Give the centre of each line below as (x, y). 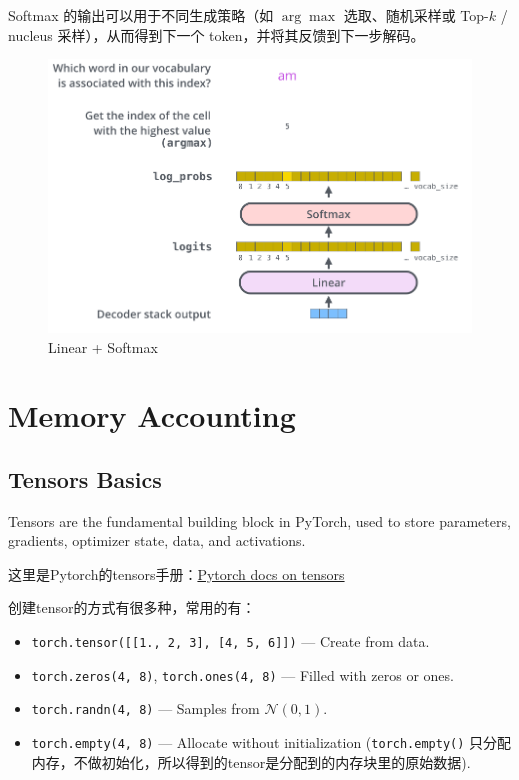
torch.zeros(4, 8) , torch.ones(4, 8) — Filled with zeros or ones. (242, 674)
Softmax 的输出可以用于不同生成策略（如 (141, 15)
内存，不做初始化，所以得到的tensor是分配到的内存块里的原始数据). (251, 761)
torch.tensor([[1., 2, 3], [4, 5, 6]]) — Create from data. (230, 641)
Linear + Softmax (103, 346)
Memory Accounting (152, 415)
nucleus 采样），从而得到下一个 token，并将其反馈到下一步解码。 (216, 34)
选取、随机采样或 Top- (416, 15)
